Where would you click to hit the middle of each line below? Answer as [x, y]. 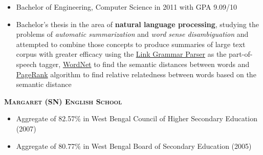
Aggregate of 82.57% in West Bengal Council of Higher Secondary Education [137, 118]
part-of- [241, 54]
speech [26, 64]
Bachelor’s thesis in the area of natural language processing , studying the [137, 24]
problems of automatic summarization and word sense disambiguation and [132, 34]
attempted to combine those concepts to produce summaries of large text [131, 44]
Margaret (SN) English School [63, 101]
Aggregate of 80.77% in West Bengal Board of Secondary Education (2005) [134, 146]
